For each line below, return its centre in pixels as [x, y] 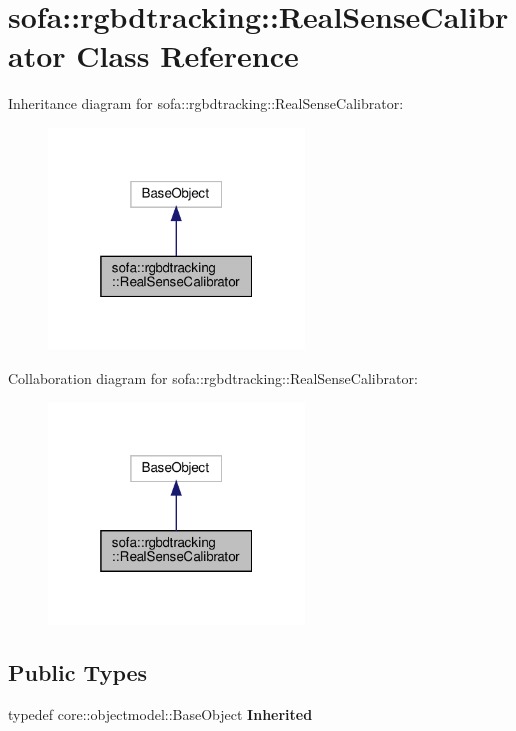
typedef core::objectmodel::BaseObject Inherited [160, 714]
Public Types [78, 672]
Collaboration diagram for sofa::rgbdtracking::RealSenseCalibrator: [213, 377]
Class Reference [187, 55]
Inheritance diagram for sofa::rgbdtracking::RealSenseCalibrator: [206, 103]
